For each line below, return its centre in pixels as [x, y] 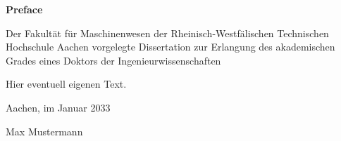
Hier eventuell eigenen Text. [66, 84]
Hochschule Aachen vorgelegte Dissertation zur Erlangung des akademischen [170, 47]
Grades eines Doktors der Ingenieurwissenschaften [113, 60]
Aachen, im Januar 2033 [58, 107]
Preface [24, 9]
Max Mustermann [44, 131]
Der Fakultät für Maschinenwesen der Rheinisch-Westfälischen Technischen [167, 33]
